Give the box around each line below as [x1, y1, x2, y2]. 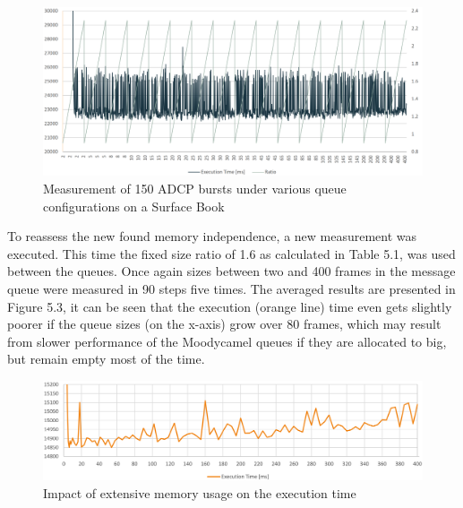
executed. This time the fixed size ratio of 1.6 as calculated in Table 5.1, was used [7, 244, 456, 263]
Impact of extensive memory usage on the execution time [43, 483, 356, 502]
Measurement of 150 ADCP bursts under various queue [43, 178, 347, 197]
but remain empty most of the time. [7, 349, 205, 368]
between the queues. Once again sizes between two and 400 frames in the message [7, 262, 456, 280]
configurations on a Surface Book [43, 196, 225, 215]
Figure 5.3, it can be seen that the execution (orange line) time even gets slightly [7, 297, 452, 315]
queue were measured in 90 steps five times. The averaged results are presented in [7, 279, 456, 297]
